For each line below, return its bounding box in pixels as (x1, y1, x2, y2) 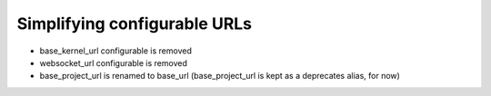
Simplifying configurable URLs (16, 14, 253, 34)
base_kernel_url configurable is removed (39, 45, 193, 56)
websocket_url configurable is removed (39, 57, 188, 68)
